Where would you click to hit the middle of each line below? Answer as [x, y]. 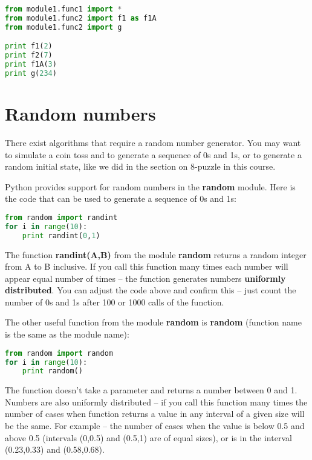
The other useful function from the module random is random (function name [153, 322]
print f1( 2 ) [29, 46]
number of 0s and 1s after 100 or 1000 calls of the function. [115, 302]
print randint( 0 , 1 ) [61, 235]
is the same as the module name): [67, 334]
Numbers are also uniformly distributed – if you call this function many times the [156, 402]
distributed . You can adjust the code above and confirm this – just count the [151, 290]
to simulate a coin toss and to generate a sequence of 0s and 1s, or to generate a [153, 154]
